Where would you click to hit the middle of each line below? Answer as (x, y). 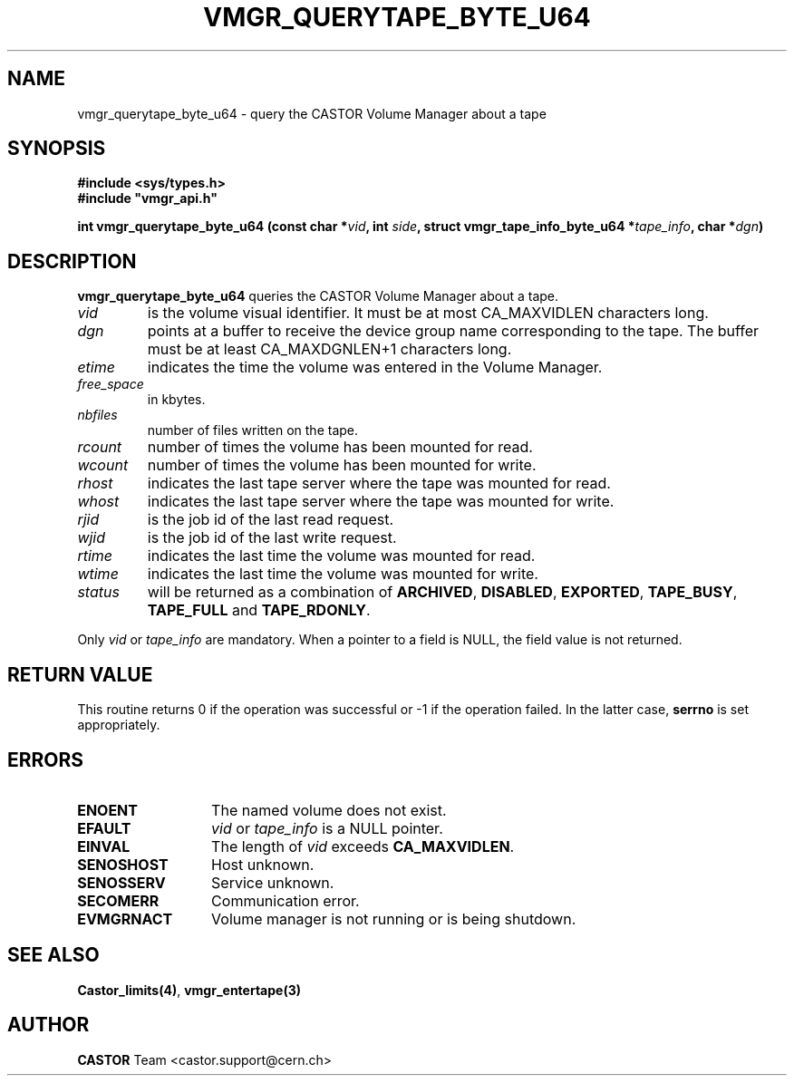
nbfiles (97, 415)
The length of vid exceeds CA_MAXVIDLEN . (363, 846)
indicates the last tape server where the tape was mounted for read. (379, 483)
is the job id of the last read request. (271, 520)
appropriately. (119, 725)
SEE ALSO (53, 955)
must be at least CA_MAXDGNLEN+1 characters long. (329, 349)
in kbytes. (176, 400)
